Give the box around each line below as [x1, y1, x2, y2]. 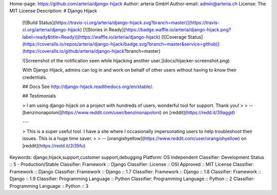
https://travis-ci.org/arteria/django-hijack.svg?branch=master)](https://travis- [55, 19, 220, 26]
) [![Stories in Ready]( [80, 27, 126, 33]
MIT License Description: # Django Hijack [9, 8, 97, 14]
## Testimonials [22, 93, 56, 99]
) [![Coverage [158, 34, 187, 40]
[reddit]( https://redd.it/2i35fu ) [22, 142, 86, 148]
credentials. [22, 74, 47, 80]
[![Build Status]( [22, 19, 56, 26]
